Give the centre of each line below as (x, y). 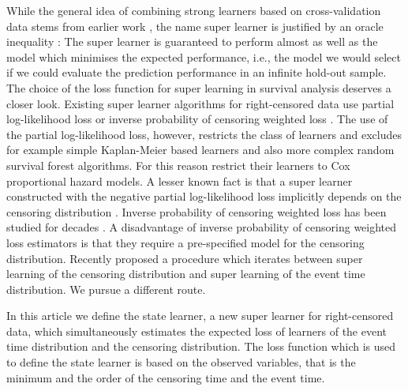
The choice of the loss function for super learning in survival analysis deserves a (199, 87)
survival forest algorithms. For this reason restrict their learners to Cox (178, 165)
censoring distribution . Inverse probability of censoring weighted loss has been (197, 211)
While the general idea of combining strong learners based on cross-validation (194, 10)
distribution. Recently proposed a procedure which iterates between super (185, 258)
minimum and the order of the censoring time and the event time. (166, 377)
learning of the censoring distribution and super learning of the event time (186, 274)
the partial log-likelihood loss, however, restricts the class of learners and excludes (204, 134)
